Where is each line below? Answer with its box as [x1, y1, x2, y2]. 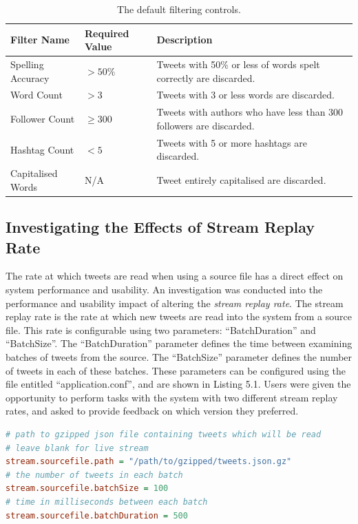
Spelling [10, 57, 44, 72]
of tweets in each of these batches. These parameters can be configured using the [6, 363, 346, 377]
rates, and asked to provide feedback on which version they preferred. [6, 404, 299, 418]
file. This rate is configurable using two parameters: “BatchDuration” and [6, 322, 316, 337]
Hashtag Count [10, 142, 74, 156]
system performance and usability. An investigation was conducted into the [6, 282, 323, 297]
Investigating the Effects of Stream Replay [6, 216, 315, 238]
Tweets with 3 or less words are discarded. [156, 87, 335, 102]
